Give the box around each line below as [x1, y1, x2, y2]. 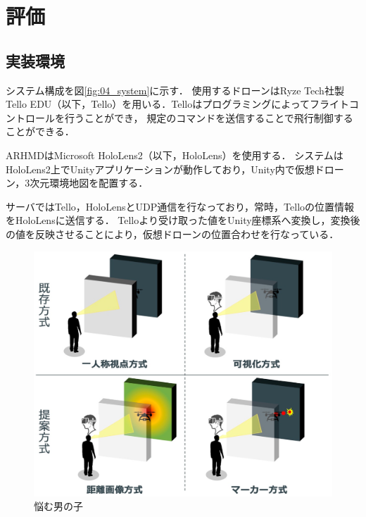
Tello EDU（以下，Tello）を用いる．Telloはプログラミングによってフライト [6, 96, 350, 111]
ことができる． [6, 124, 75, 139]
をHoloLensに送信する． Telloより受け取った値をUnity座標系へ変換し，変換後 [6, 213, 360, 228]
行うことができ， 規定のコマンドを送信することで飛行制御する [64, 110, 353, 125]
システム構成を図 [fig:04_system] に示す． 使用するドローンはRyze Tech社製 [6, 82, 344, 97]
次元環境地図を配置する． [30, 175, 149, 190]
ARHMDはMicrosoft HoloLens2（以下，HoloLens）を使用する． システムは [6, 147, 343, 162]
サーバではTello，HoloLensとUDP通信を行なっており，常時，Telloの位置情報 [6, 199, 355, 213]
